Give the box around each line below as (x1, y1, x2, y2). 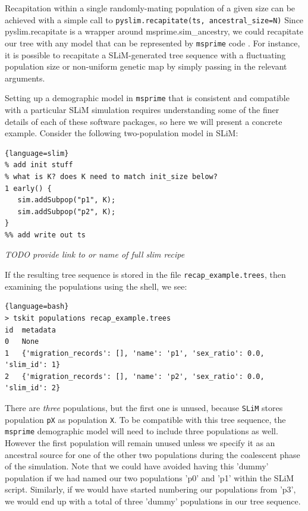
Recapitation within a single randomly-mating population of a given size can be (5, 2, 296, 14)
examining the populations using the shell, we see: (5, 280, 187, 292)
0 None (5, 337, 39, 346)
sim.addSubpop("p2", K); (17, 207, 116, 216)
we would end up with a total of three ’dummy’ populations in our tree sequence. (5, 495, 301, 507)
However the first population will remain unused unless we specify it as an (5, 437, 275, 449)
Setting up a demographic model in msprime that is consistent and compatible (5, 92, 290, 104)
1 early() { (5, 184, 52, 193)
